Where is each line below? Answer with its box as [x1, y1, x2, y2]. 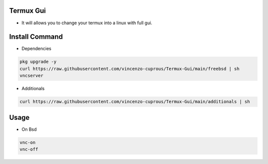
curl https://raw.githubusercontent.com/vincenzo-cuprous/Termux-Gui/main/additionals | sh [19, 99, 250, 105]
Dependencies [21, 46, 52, 52]
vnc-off [19, 147, 38, 152]
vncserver [19, 73, 44, 79]
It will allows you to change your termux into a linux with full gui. [21, 20, 152, 26]
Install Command [9, 33, 63, 41]
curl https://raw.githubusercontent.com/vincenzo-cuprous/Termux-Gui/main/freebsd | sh [19, 66, 240, 71]
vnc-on [19, 139, 36, 145]
